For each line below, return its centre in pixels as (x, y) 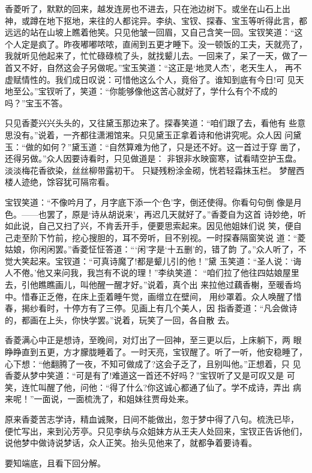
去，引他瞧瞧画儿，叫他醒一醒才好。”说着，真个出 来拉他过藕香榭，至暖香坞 (153, 285)
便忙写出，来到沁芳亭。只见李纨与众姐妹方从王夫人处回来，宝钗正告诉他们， (156, 431)
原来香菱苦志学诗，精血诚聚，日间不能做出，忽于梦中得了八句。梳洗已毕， (152, 419)
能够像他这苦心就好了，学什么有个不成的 (198, 91)
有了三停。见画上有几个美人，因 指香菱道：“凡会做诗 (193, 308)
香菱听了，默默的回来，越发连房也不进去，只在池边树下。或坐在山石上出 (148, 8)
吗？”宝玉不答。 (36, 102)
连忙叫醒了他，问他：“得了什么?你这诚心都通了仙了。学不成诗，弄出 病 (161, 387)
